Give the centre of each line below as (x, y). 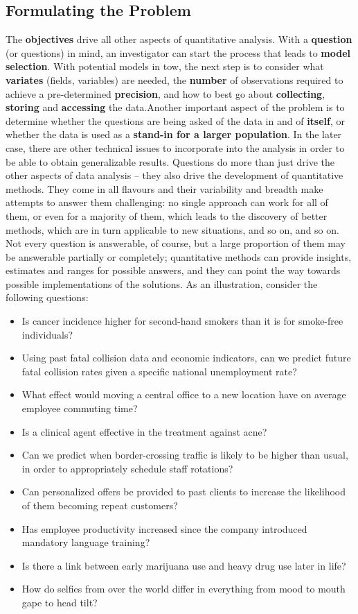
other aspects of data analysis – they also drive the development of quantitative (174, 175)
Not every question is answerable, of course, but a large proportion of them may (176, 243)
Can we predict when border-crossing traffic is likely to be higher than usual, (185, 455)
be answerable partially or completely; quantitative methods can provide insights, (179, 256)
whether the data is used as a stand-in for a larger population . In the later (174, 134)
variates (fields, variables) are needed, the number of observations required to (174, 79)
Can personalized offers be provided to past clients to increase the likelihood (184, 492)
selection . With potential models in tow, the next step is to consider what (165, 66)
